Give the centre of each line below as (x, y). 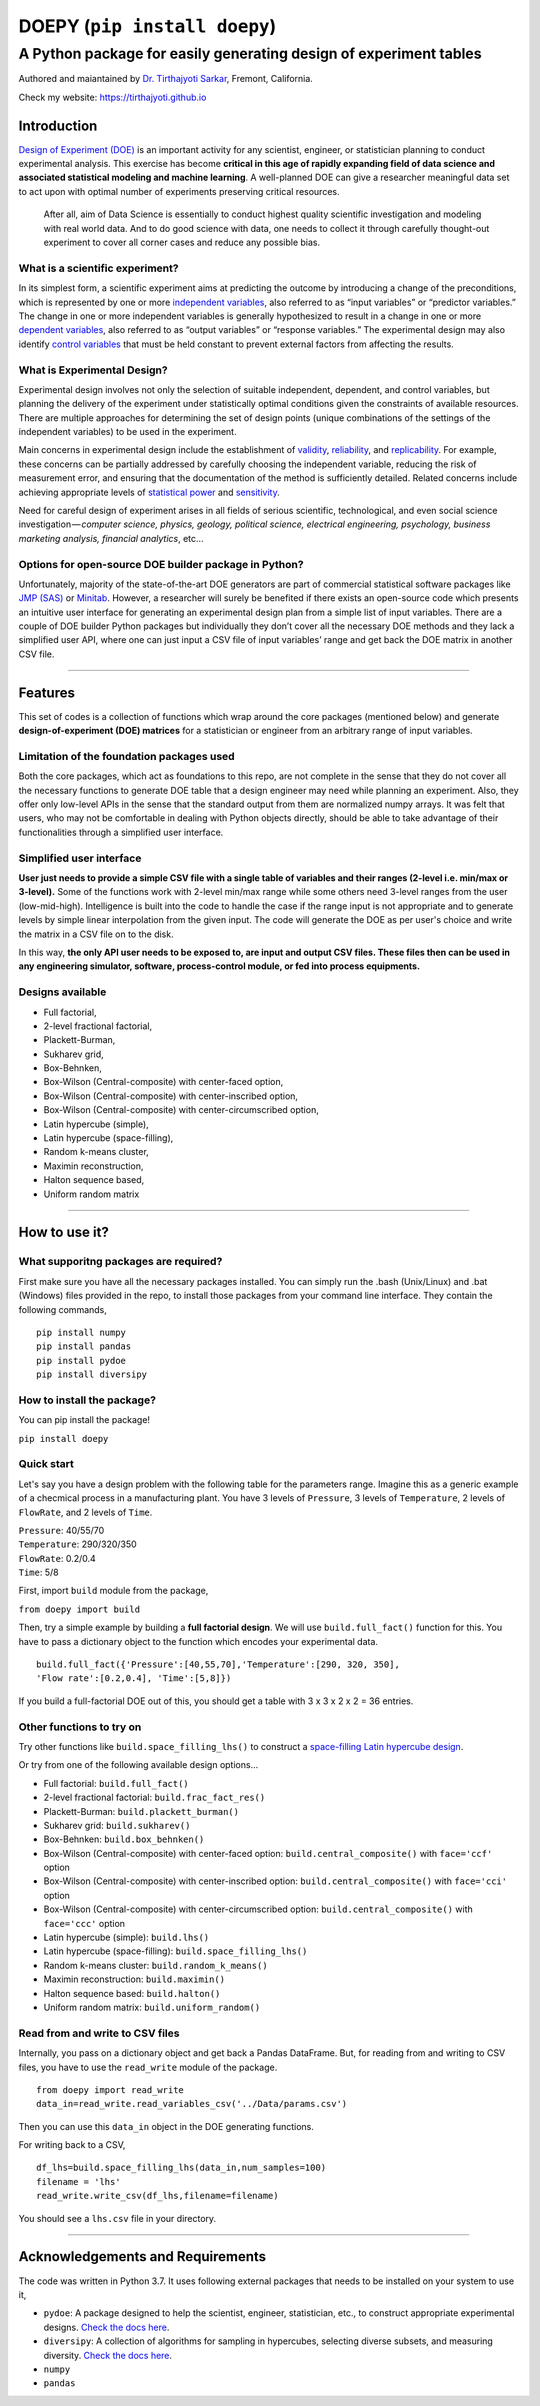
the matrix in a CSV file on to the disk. (96, 934)
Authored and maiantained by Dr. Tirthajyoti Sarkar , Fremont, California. (166, 79)
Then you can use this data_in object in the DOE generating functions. (166, 2126)
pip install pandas (84, 1346)
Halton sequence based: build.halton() (132, 1993)
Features (46, 692)
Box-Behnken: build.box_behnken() (124, 1839)
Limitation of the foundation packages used (126, 756)
